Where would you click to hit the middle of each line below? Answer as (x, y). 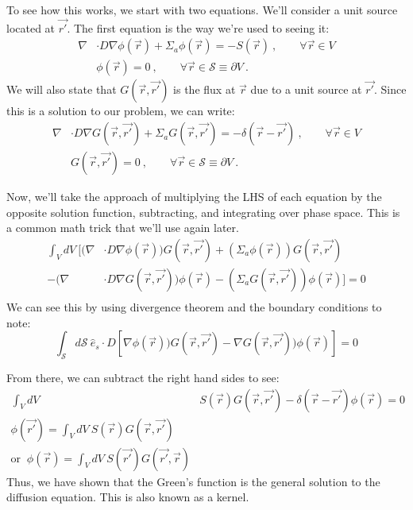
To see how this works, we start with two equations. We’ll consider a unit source (202, 10)
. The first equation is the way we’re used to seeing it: (198, 27)
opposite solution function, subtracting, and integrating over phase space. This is (203, 212)
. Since (390, 89)
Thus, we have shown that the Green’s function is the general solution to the (193, 481)
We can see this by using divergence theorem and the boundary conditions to (194, 307)
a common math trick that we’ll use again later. (123, 228)
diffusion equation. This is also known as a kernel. (128, 497)
